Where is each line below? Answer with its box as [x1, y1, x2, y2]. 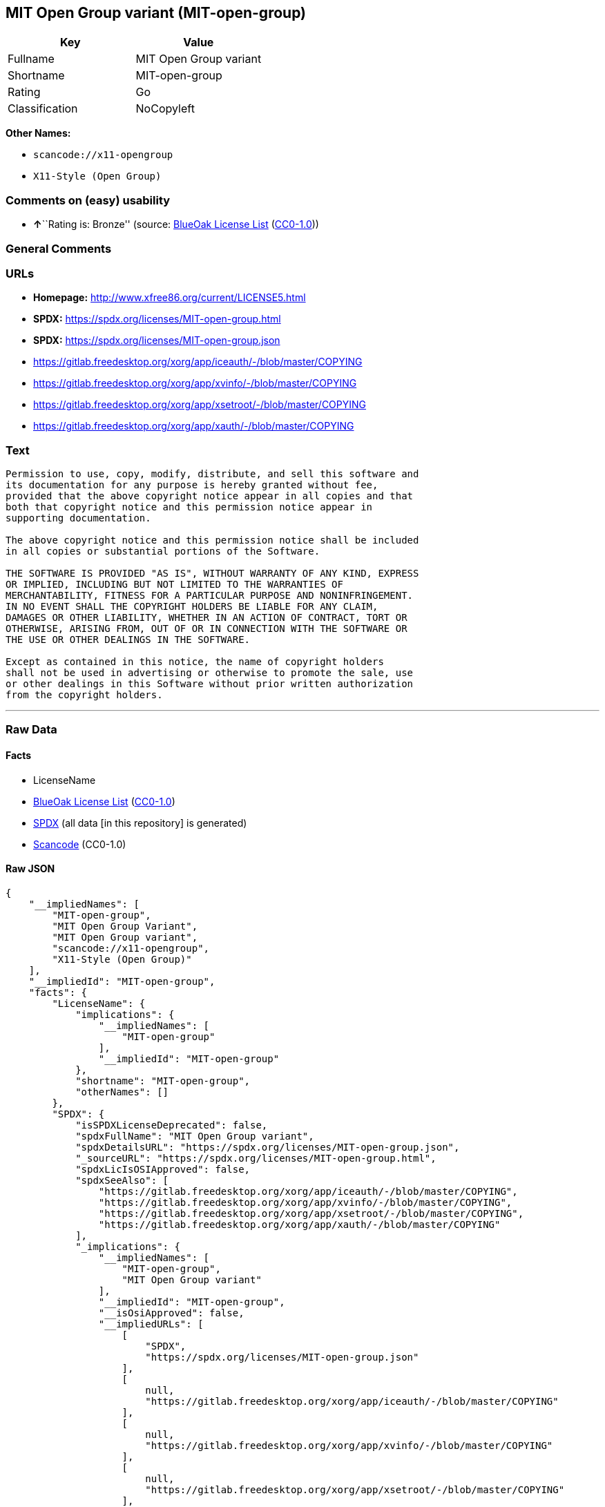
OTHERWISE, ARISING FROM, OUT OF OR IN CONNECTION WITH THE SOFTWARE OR [6, 623, 407, 635]
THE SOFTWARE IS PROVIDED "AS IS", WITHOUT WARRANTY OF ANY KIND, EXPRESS [6, 568, 419, 579]
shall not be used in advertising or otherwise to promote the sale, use [6, 667, 414, 679]
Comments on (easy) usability [6, 193, 171, 207]
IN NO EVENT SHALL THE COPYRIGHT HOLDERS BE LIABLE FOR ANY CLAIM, [6, 601, 378, 613]
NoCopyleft [135, 102, 195, 116]
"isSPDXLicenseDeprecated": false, [75, 1119, 268, 1131]
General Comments [6, 241, 112, 256]
